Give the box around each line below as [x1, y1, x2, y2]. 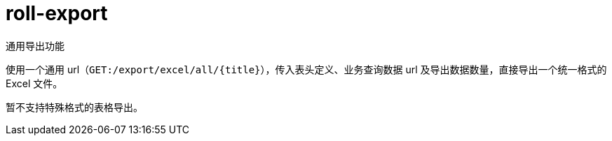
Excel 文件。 [6, 77, 63, 89]
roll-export [6, 1, 108, 25]
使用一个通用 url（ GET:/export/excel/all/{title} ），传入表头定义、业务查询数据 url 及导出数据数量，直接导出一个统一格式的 [6, 63, 607, 75]
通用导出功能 [6, 39, 64, 52]
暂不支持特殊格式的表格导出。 [6, 101, 143, 113]
